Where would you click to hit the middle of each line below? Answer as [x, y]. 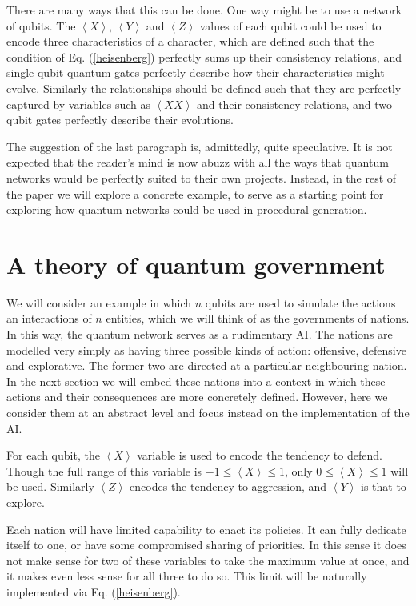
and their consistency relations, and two [294, 104]
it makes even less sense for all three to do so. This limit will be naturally [187, 576]
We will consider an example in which [99, 302]
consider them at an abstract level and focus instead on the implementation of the [208, 412]
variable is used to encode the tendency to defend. [260, 455]
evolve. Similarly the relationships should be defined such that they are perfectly [204, 88]
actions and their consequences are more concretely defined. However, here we [197, 397]
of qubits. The [41, 25]
